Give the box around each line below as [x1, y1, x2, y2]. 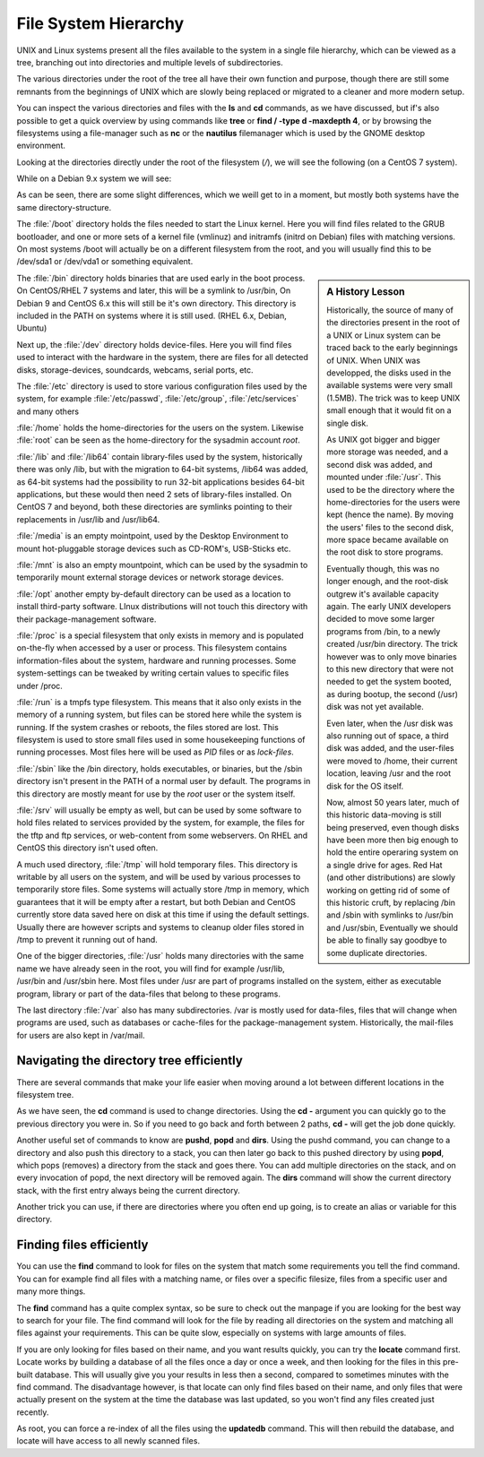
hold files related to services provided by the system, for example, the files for [16, 817, 305, 828]
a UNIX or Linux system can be [326, 330, 441, 341]
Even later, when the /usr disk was [326, 718, 454, 728]
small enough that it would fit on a [326, 405, 452, 416]
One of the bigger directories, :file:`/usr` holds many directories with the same [16, 951, 305, 961]
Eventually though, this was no [326, 563, 440, 573]
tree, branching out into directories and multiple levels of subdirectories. [16, 56, 283, 67]
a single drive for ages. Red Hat [326, 859, 443, 870]
